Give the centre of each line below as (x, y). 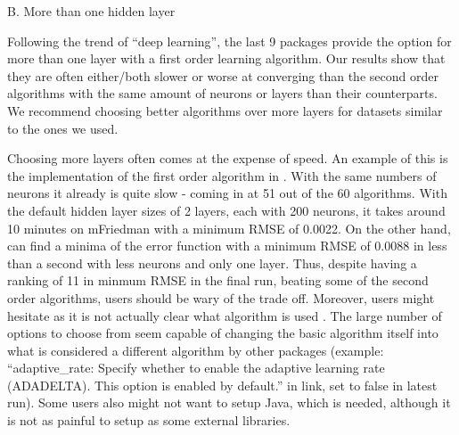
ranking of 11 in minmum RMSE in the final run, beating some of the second (218, 280)
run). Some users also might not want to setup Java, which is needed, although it (229, 402)
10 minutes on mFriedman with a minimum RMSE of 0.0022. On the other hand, (229, 228)
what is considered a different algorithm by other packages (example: (196, 350)
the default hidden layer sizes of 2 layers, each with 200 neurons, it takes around (226, 210)
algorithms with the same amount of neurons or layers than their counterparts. (222, 93)
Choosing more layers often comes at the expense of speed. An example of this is (228, 158)
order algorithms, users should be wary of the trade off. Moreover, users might (221, 297)
